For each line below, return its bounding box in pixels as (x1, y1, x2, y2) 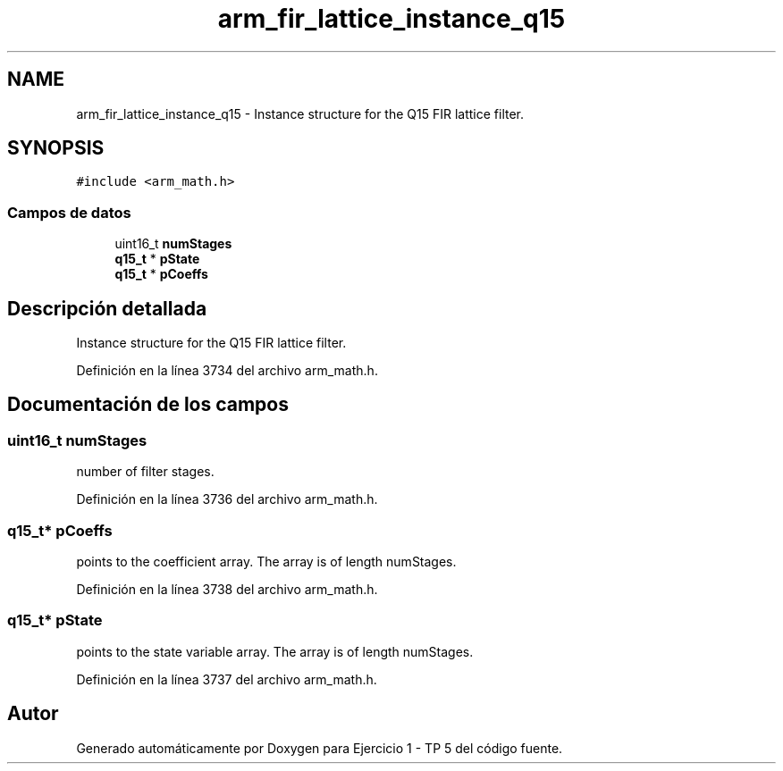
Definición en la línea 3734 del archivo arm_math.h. (76, 363, 378, 379)
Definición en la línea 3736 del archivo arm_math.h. (76, 491, 378, 507)
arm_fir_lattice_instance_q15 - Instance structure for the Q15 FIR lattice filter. (76, 105, 525, 122)
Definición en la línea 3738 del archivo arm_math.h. (76, 582, 378, 597)
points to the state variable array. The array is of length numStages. (76, 643, 474, 659)
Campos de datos (7, 203, 131, 222)
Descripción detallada (7, 297, 207, 320)
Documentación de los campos (7, 393, 289, 416)
